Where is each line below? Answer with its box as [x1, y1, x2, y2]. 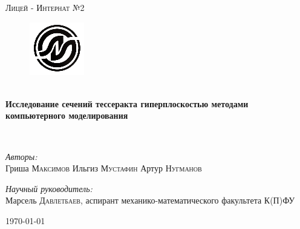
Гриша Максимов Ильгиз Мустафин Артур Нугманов [5, 162, 202, 174]
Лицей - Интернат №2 [5, 1, 85, 13]
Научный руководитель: [5, 182, 93, 194]
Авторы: [5, 150, 37, 162]
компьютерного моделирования [5, 109, 128, 122]
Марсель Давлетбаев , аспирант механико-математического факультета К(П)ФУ [5, 194, 295, 207]
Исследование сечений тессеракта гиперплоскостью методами [5, 97, 249, 110]
